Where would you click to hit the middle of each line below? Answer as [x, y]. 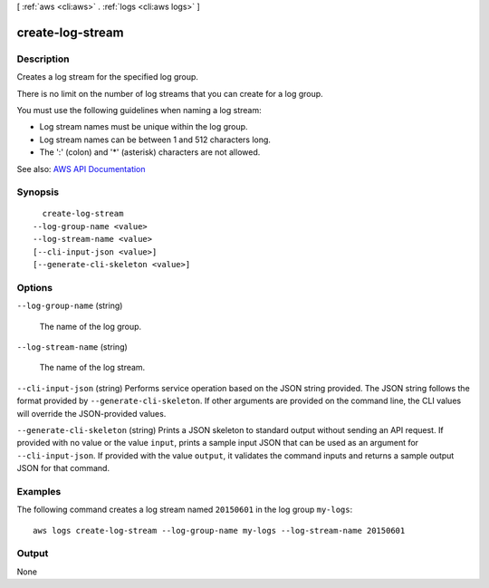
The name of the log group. [91, 326]
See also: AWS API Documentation [81, 169]
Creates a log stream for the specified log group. [108, 77]
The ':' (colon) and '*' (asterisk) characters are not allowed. [150, 152]
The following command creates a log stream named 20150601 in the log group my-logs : [185, 510]
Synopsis [38, 192]
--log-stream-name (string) [72, 347]
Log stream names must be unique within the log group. [144, 127]
